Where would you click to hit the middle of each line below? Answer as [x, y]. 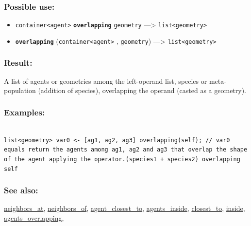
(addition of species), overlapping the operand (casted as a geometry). [142, 90]
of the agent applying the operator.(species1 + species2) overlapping [122, 159]
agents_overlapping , [34, 217]
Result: [18, 63]
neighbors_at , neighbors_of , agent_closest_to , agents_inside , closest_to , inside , [125, 208]
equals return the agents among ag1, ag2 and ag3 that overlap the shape [126, 150]
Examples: [25, 112]
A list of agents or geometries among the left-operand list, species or [106, 81]
